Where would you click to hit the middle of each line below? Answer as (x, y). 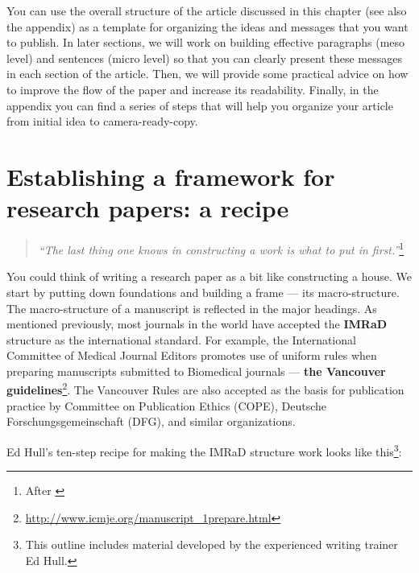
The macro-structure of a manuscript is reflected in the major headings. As (192, 308)
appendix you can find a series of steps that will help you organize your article (200, 105)
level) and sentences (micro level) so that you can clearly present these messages (205, 58)
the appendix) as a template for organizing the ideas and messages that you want (207, 26)
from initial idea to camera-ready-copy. (102, 121)
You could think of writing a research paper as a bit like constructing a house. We (209, 276)
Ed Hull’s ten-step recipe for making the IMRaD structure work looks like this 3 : (204, 450)
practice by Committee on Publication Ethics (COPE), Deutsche (167, 405)
